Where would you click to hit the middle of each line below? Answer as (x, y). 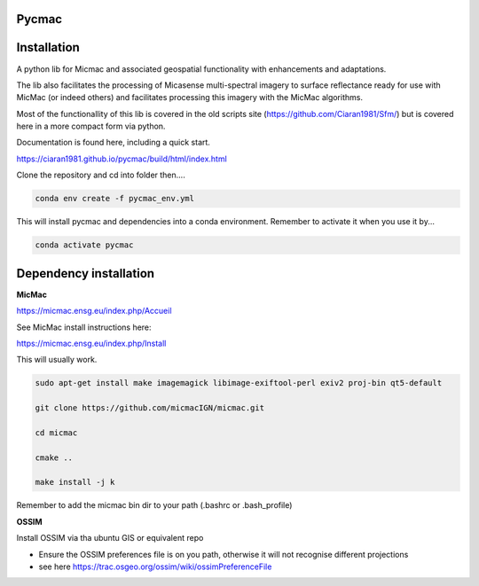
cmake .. (54, 457)
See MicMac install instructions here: (84, 327)
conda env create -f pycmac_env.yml (115, 199)
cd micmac (56, 433)
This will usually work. (57, 360)
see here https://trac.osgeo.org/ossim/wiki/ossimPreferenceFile (155, 566)
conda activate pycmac (84, 245)
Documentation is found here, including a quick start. (113, 143)
